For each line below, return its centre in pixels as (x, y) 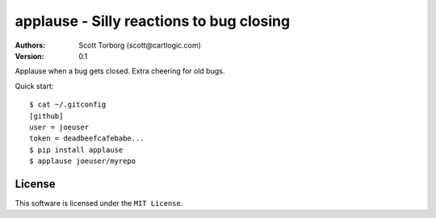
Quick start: (34, 86)
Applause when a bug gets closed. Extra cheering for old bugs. (120, 71)
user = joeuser (59, 127)
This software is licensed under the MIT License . (99, 203)
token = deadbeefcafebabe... (87, 138)
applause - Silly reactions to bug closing (153, 21)
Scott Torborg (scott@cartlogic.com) (140, 45)
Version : (29, 56)
